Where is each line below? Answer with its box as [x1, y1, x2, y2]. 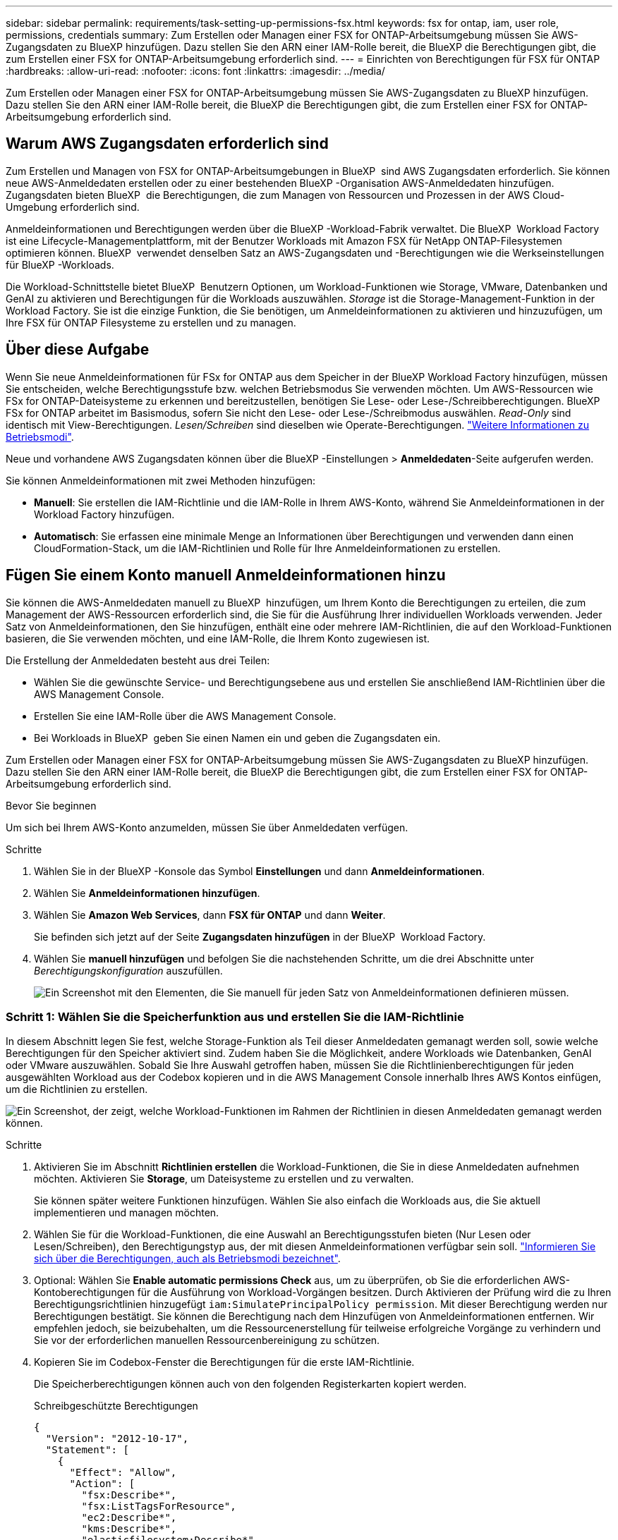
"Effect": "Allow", [69, 1467, 177, 1479]
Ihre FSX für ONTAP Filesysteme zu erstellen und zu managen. [6, 316, 296, 329]
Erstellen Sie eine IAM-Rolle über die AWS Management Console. [34, 709, 337, 722]
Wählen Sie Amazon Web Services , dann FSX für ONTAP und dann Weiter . [34, 908, 386, 921]
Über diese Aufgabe [6, 341, 150, 359]
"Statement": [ [45, 1444, 129, 1456]
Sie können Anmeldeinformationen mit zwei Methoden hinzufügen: [6, 474, 316, 487]
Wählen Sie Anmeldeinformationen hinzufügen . [34, 886, 260, 899]
